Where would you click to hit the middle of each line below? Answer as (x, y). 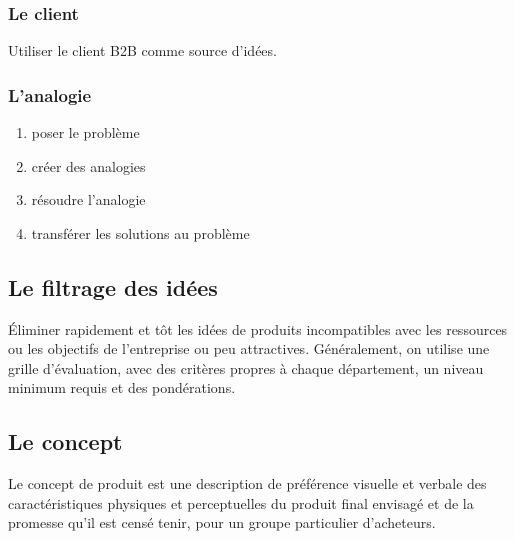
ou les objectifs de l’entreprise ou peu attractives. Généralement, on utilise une (249, 348)
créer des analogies (88, 165)
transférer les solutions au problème (140, 232)
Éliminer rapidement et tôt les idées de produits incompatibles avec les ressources (258, 328)
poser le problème (85, 132)
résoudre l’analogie (88, 199)
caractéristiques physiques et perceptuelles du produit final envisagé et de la (241, 502)
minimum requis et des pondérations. (122, 387)
